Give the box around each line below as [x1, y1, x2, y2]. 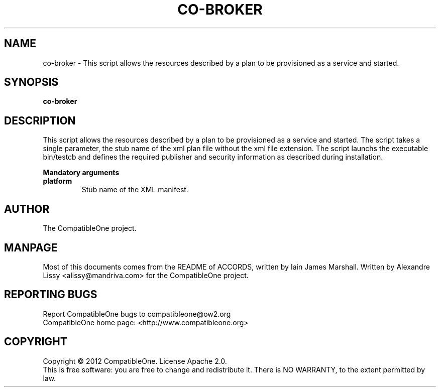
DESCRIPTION [4, 114, 76, 127]
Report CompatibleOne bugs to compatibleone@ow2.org [43, 309, 231, 318]
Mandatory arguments [43, 168, 120, 177]
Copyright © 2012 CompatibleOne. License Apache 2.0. [43, 356, 227, 365]
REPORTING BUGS [4, 288, 97, 301]
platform [43, 177, 72, 186]
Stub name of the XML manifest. [81, 185, 188, 194]
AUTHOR [4, 202, 50, 215]
